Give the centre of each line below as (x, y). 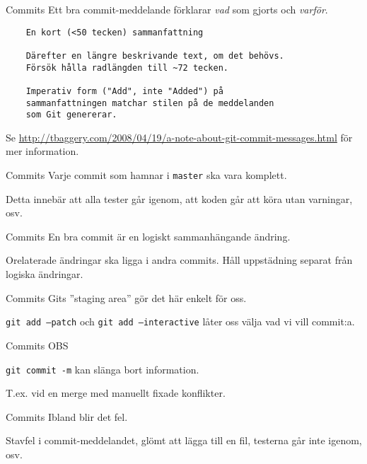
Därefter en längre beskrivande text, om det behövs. (155, 56)
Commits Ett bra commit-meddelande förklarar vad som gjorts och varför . (167, 9)
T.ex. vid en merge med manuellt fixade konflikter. (116, 393)
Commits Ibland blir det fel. (67, 416)
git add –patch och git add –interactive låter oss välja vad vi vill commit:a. (180, 321)
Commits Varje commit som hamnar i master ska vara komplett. (146, 175)
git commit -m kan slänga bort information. (103, 369)
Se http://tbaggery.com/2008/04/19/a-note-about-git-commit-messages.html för (179, 137)
